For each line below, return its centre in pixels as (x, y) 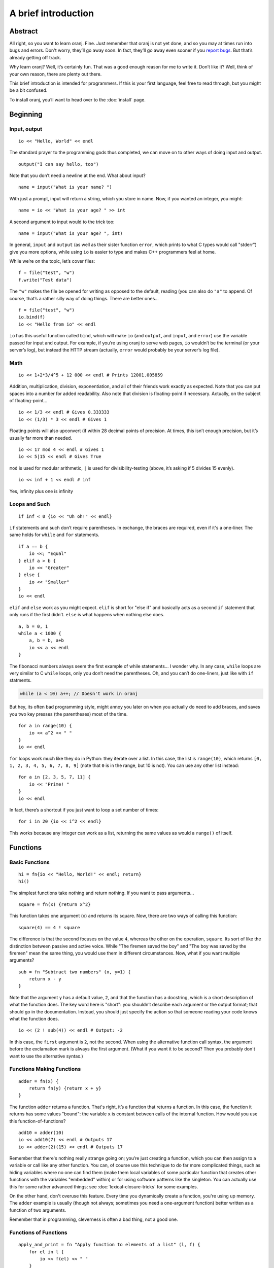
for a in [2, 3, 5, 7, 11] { (55, 777)
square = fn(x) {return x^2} (55, 904)
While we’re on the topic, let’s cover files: (52, 261)
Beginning (26, 114)
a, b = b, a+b (46, 641)
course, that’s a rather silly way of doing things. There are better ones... (84, 298)
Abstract (24, 31)
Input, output (26, 129)
